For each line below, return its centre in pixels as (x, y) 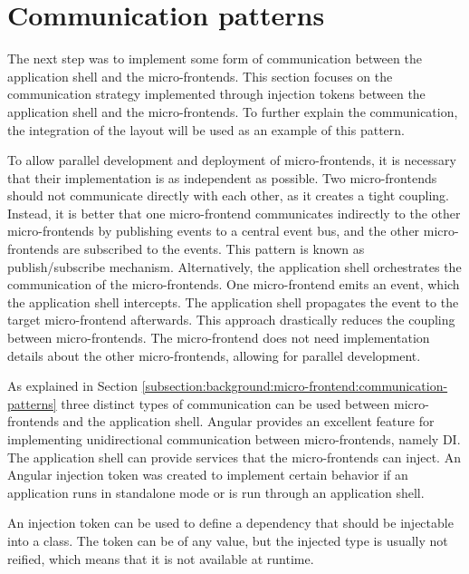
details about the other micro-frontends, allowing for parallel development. (214, 355)
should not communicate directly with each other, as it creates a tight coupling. (228, 195)
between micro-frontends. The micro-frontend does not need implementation (219, 338)
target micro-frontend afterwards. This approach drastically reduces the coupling (231, 320)
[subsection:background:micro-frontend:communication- (295, 386)
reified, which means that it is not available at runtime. (161, 558)
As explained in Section (72, 386)
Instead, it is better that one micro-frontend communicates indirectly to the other (234, 213)
